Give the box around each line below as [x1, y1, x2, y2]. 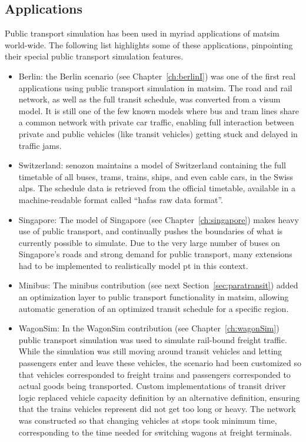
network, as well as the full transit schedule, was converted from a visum [18, 93, 281, 105]
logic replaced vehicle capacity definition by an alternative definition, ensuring [18, 391, 300, 403]
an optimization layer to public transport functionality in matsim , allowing [18, 291, 289, 303]
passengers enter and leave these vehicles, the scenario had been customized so [18, 357, 301, 369]
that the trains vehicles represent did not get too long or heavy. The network [18, 403, 296, 415]
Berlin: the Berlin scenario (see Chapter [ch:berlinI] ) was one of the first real [18, 69, 296, 82]
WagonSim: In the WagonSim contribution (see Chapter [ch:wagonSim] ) [18, 322, 280, 334]
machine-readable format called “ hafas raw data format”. [18, 193, 223, 205]
